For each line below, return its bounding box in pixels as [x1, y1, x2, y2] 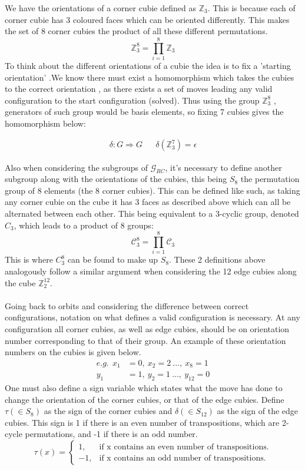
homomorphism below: [5, 117, 86, 129]
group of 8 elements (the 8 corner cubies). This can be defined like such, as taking [5, 184, 300, 196]
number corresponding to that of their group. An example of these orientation [5, 334, 286, 346]
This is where [5, 253, 53, 266]
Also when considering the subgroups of [5, 161, 148, 173]
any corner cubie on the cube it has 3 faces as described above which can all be [5, 196, 291, 208]
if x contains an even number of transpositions [99, 442, 267, 451]
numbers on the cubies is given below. [5, 346, 141, 358]
